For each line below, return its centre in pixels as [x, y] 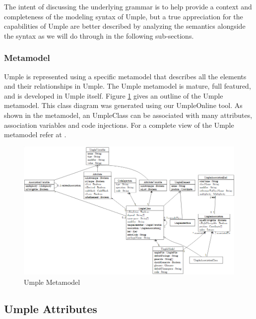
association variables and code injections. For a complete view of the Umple [119, 125]
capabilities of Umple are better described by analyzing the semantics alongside [125, 26]
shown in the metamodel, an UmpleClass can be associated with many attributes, [128, 115]
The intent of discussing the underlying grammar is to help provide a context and [128, 6]
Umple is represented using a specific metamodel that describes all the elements [125, 76]
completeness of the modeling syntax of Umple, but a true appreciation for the [124, 16]
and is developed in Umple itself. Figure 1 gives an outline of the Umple [114, 95]
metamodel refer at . [35, 134]
